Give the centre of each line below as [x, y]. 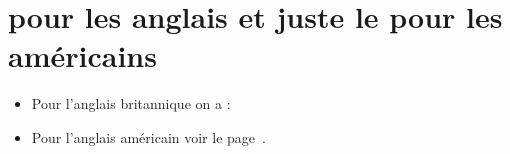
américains [82, 55]
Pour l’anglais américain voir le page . [148, 136]
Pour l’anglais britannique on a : [131, 103]
